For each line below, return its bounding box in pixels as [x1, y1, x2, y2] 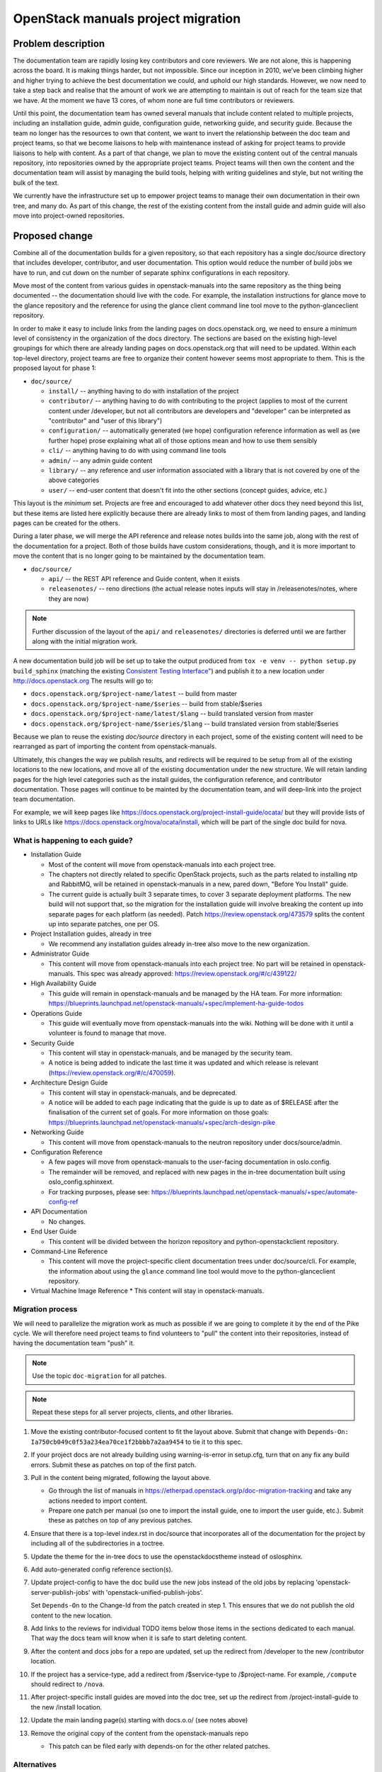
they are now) [48, 594, 89, 602]
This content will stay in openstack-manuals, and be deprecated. [48, 1088, 237, 1097]
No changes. [48, 1217, 86, 1226]
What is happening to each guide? [13, 835, 134, 845]
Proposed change [13, 230, 93, 242]
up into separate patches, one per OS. [48, 920, 160, 929]
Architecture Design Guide [30, 1078, 108, 1087]
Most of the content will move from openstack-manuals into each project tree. [48, 860, 276, 868]
